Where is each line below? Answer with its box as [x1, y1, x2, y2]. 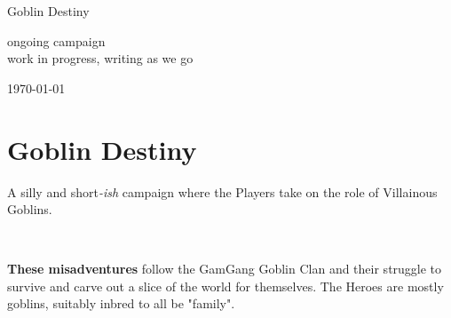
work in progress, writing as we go [7, 49, 194, 68]
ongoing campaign [7, 31, 106, 50]
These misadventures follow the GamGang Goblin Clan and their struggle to [7, 259, 442, 278]
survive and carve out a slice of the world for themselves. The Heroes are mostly [7, 276, 444, 295]
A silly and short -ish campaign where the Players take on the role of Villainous [7, 182, 438, 201]
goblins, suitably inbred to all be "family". [7, 294, 235, 313]
